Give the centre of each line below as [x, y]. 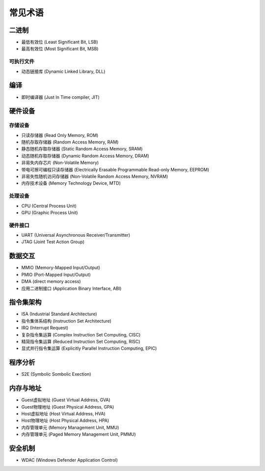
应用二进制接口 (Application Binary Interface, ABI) [71, 288]
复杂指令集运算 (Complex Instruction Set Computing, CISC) [81, 334]
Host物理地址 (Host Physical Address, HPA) [65, 420]
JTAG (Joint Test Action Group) [53, 242]
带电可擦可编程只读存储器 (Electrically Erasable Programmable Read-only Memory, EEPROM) [115, 169]
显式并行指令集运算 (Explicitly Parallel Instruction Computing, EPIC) [89, 348]
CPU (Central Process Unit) [49, 206]
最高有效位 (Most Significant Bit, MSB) [60, 49]
